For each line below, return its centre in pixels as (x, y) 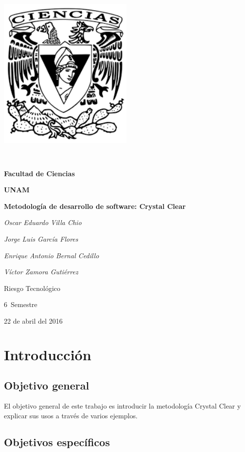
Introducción (48, 354)
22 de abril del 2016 (33, 320)
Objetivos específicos (57, 442)
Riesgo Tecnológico (32, 288)
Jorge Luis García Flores (41, 239)
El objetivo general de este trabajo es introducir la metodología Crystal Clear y (122, 406)
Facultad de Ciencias (39, 173)
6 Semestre (21, 304)
